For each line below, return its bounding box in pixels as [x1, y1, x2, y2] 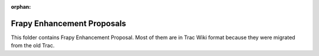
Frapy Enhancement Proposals [11, 18, 126, 29]
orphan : [11, 3, 31, 10]
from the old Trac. [11, 42, 55, 49]
